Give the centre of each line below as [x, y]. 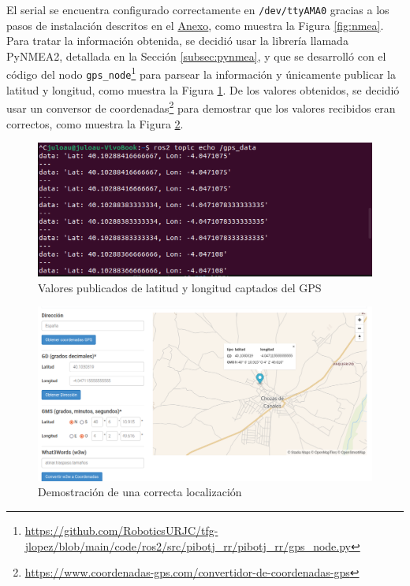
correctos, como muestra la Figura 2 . [95, 123]
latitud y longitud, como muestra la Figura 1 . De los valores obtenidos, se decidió [203, 89]
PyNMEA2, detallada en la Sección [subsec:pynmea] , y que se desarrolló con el [196, 56]
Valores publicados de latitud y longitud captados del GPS [180, 287]
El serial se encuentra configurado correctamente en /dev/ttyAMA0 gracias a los [198, 9]
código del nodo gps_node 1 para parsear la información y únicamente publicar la [201, 73]
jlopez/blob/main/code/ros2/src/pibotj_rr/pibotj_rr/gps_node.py [188, 545]
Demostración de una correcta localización [140, 492]
